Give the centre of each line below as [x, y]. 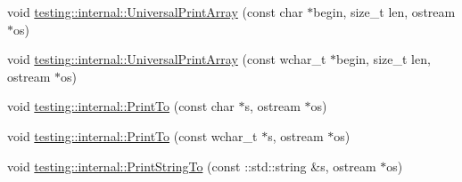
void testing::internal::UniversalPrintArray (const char [155, 12]
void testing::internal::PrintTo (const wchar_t [132, 135]
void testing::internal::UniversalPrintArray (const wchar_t [167, 59]
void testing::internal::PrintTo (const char [121, 106]
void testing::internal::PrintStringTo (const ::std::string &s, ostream [192, 166]
